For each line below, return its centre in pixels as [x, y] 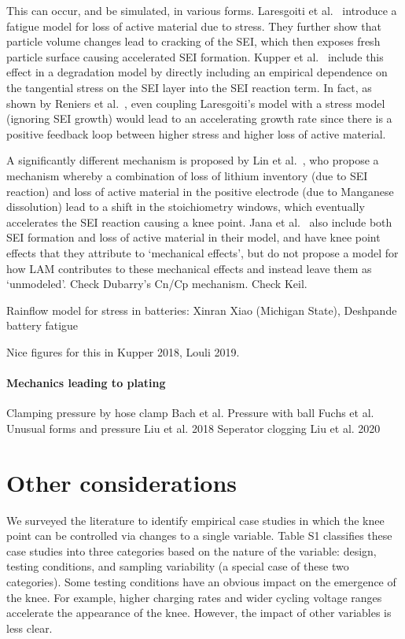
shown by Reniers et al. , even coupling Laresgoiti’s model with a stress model [196, 103]
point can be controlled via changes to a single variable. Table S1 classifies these [199, 536]
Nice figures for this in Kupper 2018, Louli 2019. [123, 351]
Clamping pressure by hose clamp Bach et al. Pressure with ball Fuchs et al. [190, 413]
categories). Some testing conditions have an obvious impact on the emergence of [201, 581]
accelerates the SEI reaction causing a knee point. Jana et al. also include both [199, 222]
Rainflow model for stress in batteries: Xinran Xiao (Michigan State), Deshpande [202, 310]
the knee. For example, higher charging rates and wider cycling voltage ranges [194, 597]
